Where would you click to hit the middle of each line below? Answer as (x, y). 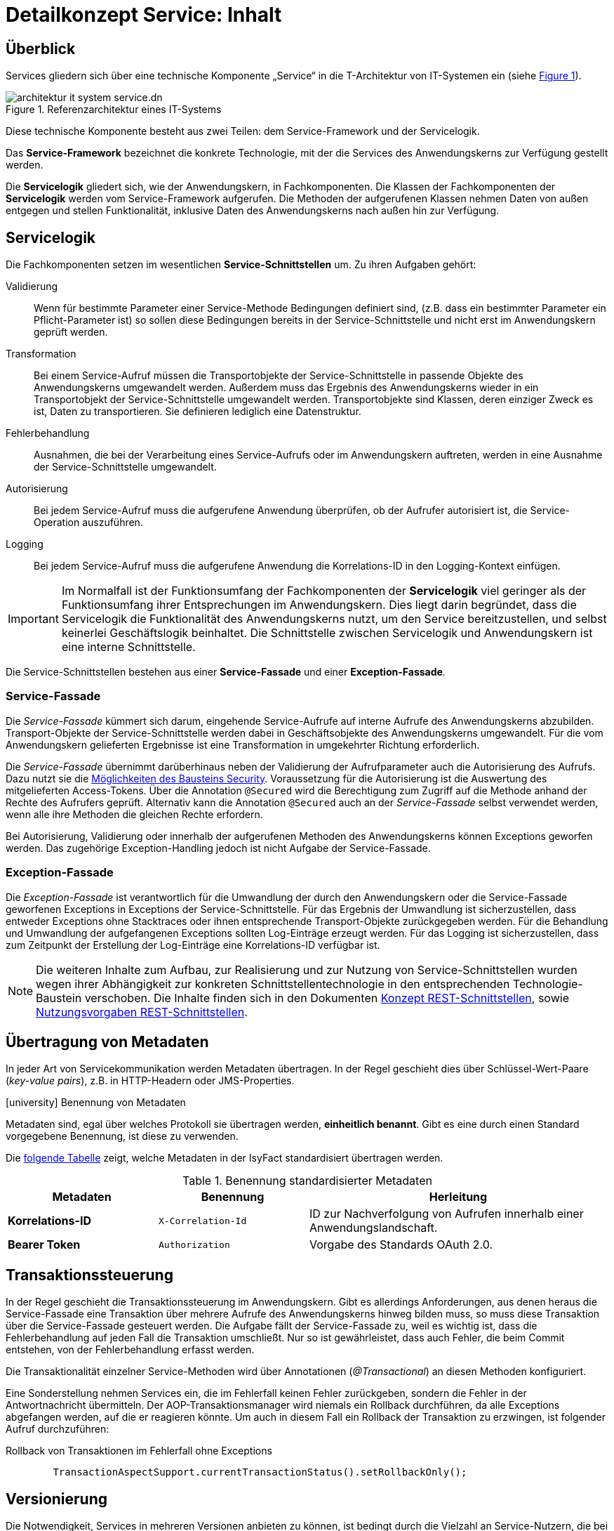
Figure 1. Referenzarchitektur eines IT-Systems (114, 110)
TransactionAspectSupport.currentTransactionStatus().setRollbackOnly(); (260, 1472)
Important (33, 619)
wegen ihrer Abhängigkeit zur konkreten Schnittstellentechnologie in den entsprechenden (273, 984)
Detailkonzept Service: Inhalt (144, 15)
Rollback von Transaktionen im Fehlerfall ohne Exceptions (139, 1451)
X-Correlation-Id (203, 1221)
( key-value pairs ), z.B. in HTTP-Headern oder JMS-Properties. (150, 1081)
